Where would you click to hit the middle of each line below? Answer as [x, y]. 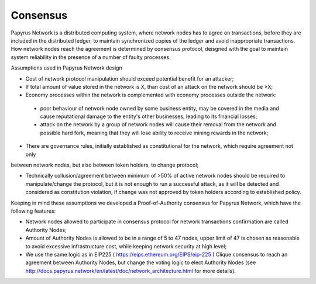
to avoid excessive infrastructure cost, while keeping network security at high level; [126, 246]
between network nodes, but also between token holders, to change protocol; [105, 165]
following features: [33, 211]
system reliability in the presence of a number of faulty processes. [91, 57]
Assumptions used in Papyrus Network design [66, 68]
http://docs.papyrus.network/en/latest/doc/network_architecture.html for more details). [131, 271]
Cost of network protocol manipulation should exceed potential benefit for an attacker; [130, 78]
